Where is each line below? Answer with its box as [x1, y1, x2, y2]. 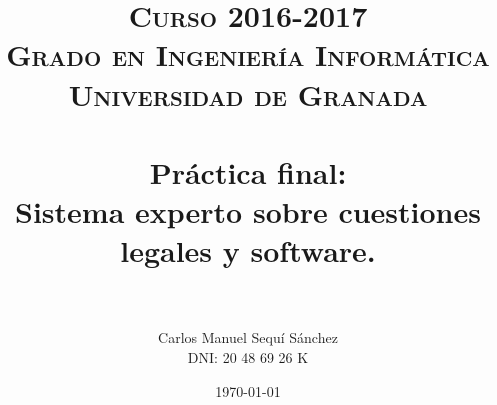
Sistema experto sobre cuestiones [15, 191, 481, 232]
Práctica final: [149, 151, 347, 192]
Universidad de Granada [68, 73, 428, 114]
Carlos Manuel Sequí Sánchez [158, 327, 338, 348]
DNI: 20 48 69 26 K [187, 347, 309, 368]
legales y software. [120, 230, 376, 271]
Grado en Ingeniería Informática [6, 34, 490, 75]
